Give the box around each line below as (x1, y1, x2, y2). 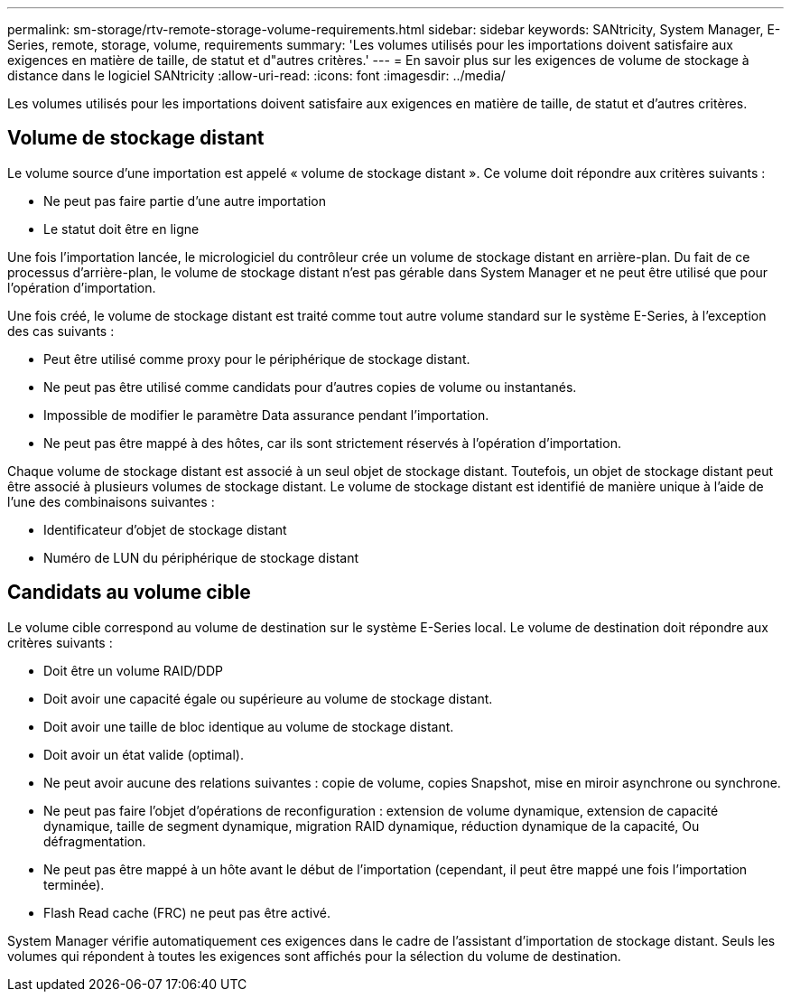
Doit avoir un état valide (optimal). (43, 746, 244, 762)
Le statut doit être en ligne (43, 220, 200, 237)
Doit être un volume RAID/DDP (43, 662, 223, 678)
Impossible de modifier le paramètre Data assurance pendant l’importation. (43, 406, 489, 423)
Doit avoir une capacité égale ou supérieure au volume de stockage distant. (43, 690, 493, 706)
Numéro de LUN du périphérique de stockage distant (43, 549, 359, 565)
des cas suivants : (7, 322, 115, 339)
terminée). (43, 876, 105, 892)
